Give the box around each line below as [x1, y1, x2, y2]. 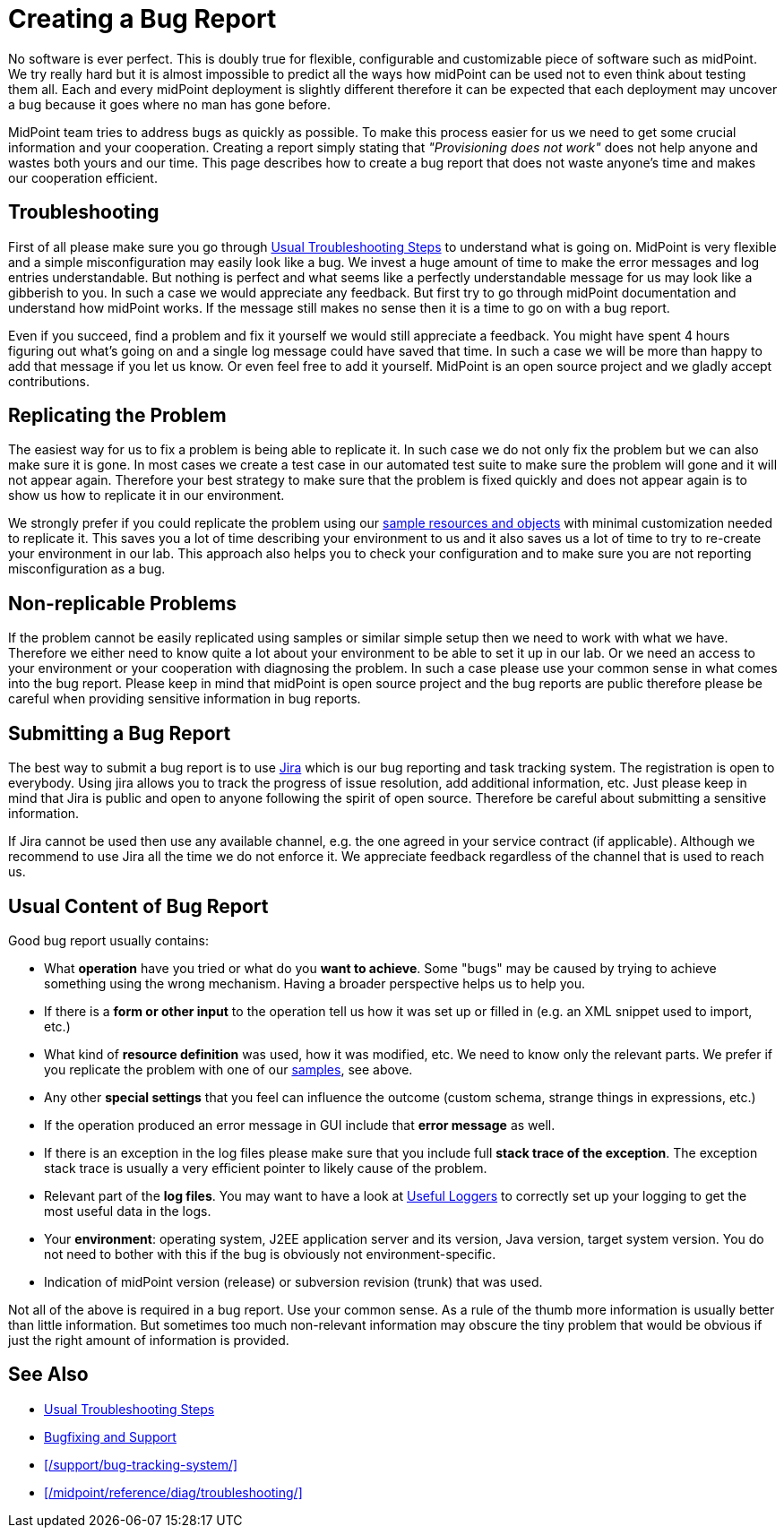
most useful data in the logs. [44, 1203, 211, 1219]
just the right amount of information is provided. [8, 1332, 289, 1348]
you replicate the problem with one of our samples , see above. [44, 1061, 413, 1077]
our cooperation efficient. [8, 169, 158, 185]
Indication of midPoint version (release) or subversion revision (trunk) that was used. [44, 1273, 543, 1289]
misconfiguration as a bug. [8, 561, 166, 577]
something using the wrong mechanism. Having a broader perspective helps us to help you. [44, 975, 586, 991]
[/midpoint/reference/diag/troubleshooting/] [44, 1484, 303, 1500]
